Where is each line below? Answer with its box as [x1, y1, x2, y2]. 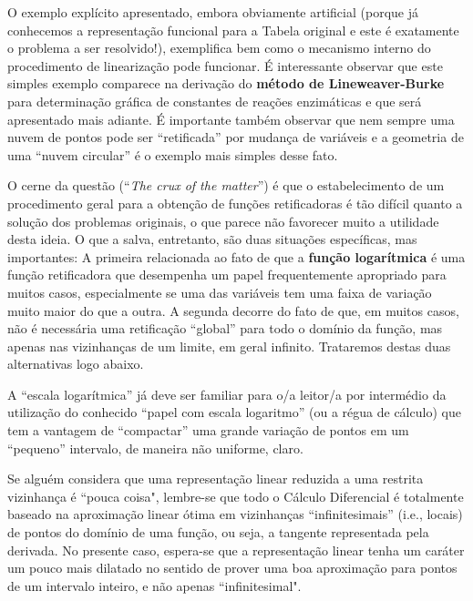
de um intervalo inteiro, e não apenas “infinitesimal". [7, 576, 302, 595]
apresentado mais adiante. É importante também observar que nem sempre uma [7, 109, 455, 128]
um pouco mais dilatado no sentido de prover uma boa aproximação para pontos [7, 558, 458, 577]
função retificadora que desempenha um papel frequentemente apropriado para [7, 265, 447, 284]
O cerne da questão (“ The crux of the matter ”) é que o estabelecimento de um [7, 176, 445, 195]
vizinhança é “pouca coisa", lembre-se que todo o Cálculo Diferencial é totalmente [7, 486, 464, 505]
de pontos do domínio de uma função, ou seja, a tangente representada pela [7, 523, 429, 542]
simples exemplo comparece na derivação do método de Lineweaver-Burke [7, 74, 445, 93]
